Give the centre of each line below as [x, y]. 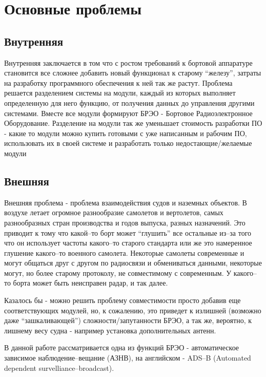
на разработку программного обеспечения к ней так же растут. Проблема [118, 82]
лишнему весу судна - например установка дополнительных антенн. [110, 330]
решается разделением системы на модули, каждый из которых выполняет [120, 93]
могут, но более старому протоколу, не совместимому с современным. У [118, 272]
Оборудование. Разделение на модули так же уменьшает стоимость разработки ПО [133, 123]
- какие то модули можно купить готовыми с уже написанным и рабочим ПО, [126, 133]
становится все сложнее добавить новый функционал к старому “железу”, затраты [133, 73]
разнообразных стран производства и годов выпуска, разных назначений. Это [125, 222]
